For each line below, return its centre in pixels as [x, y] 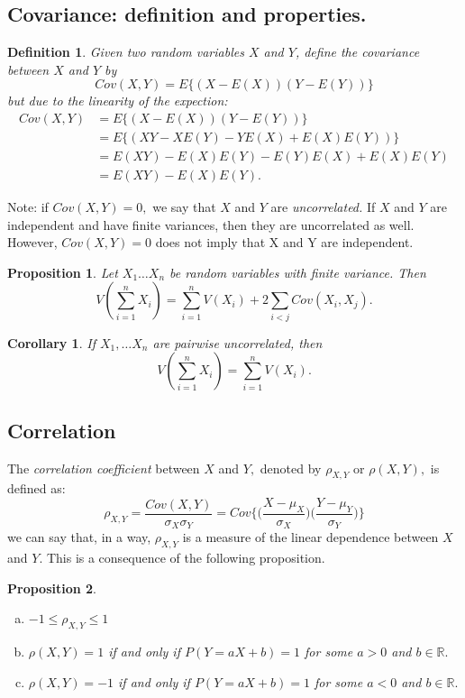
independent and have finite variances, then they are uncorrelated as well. [211, 224]
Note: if [28, 207]
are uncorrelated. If [323, 207]
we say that [184, 207]
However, [32, 242]
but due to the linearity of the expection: [118, 101]
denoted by [291, 468]
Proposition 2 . [52, 588]
